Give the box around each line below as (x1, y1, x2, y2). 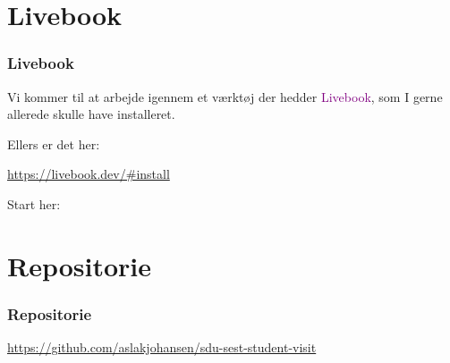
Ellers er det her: (7, 134, 100, 153)
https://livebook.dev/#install (7, 165, 170, 183)
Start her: (7, 194, 61, 213)
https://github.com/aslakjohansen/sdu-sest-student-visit (7, 338, 317, 357)
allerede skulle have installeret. (7, 105, 175, 123)
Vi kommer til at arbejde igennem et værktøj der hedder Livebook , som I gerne (7, 87, 443, 106)
